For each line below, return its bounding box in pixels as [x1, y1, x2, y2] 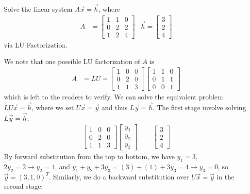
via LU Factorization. [4, 39, 68, 49]
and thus [101, 102, 128, 113]
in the [217, 171, 234, 181]
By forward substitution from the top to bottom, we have [4, 151, 175, 161]
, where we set [32, 102, 74, 113]
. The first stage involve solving [153, 102, 246, 113]
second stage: [4, 181, 43, 191]
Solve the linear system [4, 4, 73, 14]
